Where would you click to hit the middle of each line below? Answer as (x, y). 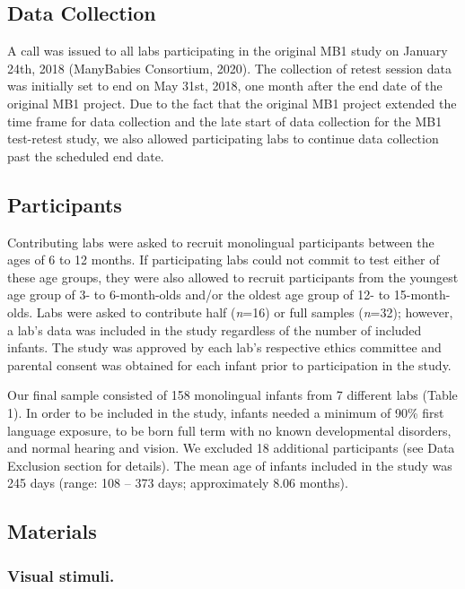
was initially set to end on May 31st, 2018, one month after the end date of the (225, 86)
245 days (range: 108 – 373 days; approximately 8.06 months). (178, 483)
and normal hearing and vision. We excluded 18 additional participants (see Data (231, 448)
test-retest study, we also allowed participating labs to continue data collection (223, 139)
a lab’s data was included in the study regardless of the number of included (215, 329)
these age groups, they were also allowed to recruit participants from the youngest (233, 277)
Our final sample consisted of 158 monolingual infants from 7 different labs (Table (232, 395)
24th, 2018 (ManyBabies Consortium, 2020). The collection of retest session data (229, 68)
